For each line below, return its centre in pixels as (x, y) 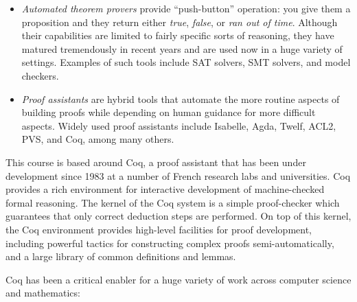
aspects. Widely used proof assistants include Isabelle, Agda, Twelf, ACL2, (179, 125)
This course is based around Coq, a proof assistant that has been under (156, 162)
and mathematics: (43, 293)
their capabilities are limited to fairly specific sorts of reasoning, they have (178, 35)
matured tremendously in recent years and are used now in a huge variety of (182, 48)
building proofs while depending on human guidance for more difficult (169, 112)
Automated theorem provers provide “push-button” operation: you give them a (186, 8)
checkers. (40, 75)
